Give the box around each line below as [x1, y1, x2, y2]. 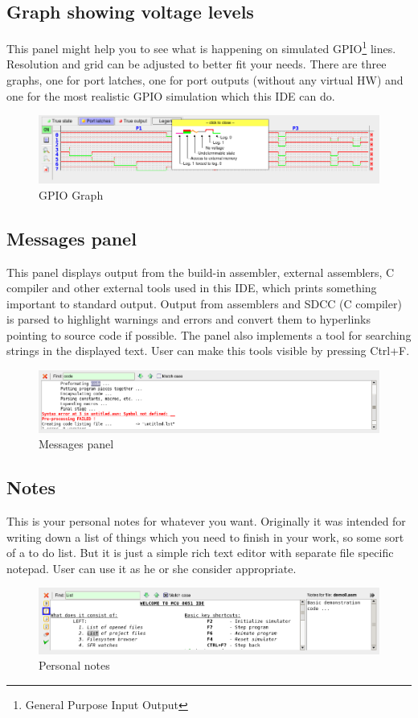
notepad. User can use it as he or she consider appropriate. [6, 559, 297, 576]
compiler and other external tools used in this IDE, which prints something [6, 279, 377, 296]
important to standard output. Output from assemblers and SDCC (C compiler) [6, 295, 402, 312]
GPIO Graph [39, 186, 104, 203]
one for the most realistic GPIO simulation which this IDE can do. [6, 87, 335, 104]
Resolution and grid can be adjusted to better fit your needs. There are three [6, 56, 387, 72]
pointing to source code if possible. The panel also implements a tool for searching [6, 326, 412, 343]
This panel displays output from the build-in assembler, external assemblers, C [6, 263, 395, 280]
